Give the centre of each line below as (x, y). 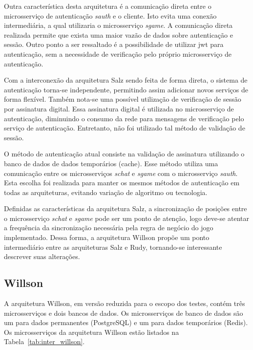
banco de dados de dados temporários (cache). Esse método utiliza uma (111, 163)
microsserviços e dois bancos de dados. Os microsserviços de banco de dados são (124, 313)
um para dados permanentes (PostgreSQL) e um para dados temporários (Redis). (126, 322)
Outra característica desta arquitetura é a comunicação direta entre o (108, 6)
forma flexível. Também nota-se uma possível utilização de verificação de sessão (123, 99)
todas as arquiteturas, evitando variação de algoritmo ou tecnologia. (106, 192)
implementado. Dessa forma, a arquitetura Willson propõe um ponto (107, 237)
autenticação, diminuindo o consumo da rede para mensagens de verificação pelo (124, 118)
